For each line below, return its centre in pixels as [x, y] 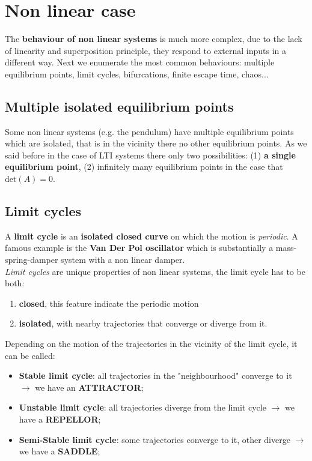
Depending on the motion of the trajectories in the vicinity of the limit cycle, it [151, 344]
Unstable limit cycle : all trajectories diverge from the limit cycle [142, 407]
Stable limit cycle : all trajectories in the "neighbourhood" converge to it [155, 375]
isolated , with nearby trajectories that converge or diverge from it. [143, 323]
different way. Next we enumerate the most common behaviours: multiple [140, 62]
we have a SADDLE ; [60, 451]
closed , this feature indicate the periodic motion [109, 303]
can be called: [30, 355]
